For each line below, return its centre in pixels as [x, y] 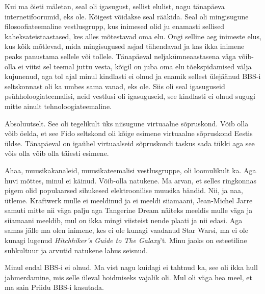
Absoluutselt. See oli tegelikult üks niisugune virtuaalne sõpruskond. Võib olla [127, 123]
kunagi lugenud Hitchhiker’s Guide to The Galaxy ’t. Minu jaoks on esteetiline [126, 240]
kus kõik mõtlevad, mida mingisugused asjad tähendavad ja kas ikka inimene [125, 46]
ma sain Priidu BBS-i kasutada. [54, 287]
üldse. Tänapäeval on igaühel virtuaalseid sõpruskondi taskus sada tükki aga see [130, 143]
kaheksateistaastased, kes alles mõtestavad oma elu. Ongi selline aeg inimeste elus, [133, 36]
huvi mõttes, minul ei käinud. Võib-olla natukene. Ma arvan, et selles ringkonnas [130, 180]
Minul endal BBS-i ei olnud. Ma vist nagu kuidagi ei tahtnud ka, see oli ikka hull [131, 267]
